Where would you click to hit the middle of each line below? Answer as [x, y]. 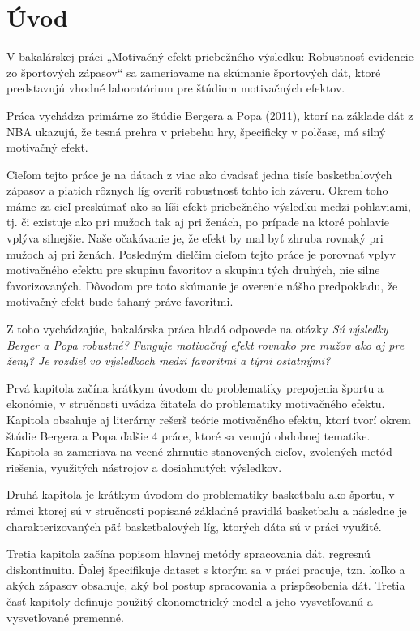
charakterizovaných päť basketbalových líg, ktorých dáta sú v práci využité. [194, 526]
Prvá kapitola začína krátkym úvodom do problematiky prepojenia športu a [195, 387]
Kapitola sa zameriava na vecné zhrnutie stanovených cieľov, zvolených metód [199, 451]
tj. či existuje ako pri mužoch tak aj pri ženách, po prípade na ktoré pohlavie [198, 222]
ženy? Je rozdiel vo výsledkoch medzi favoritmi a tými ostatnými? [169, 361]
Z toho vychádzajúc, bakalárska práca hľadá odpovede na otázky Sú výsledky [197, 329]
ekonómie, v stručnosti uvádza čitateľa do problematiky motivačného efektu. [196, 403]
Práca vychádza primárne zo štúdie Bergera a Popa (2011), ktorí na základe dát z [210, 115]
